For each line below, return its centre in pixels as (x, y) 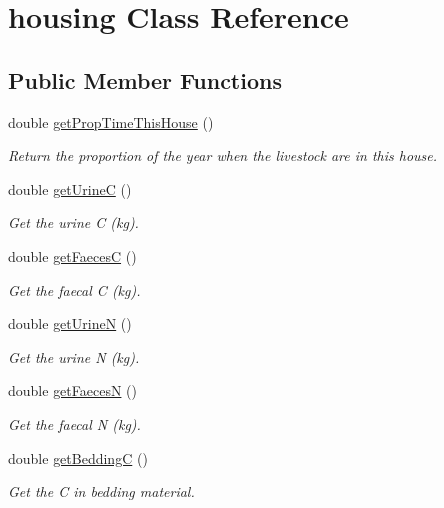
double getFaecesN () (72, 390)
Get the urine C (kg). (73, 222)
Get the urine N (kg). (74, 356)
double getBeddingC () (78, 457)
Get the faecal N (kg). (74, 423)
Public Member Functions (145, 79)
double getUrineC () (70, 188)
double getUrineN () (70, 323)
